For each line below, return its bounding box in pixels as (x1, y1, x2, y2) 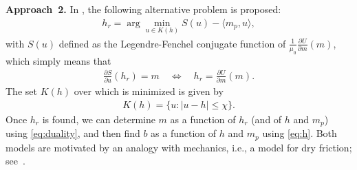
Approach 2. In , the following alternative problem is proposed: (6, 2, 281, 16)
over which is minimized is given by (74, 84, 224, 98)
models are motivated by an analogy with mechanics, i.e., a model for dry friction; (6, 140, 352, 154)
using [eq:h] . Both (262, 126, 337, 140)
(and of (251, 111, 282, 126)
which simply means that (6, 53, 111, 67)
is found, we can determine (42, 111, 155, 126)
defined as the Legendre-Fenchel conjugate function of (58, 36, 286, 50)
